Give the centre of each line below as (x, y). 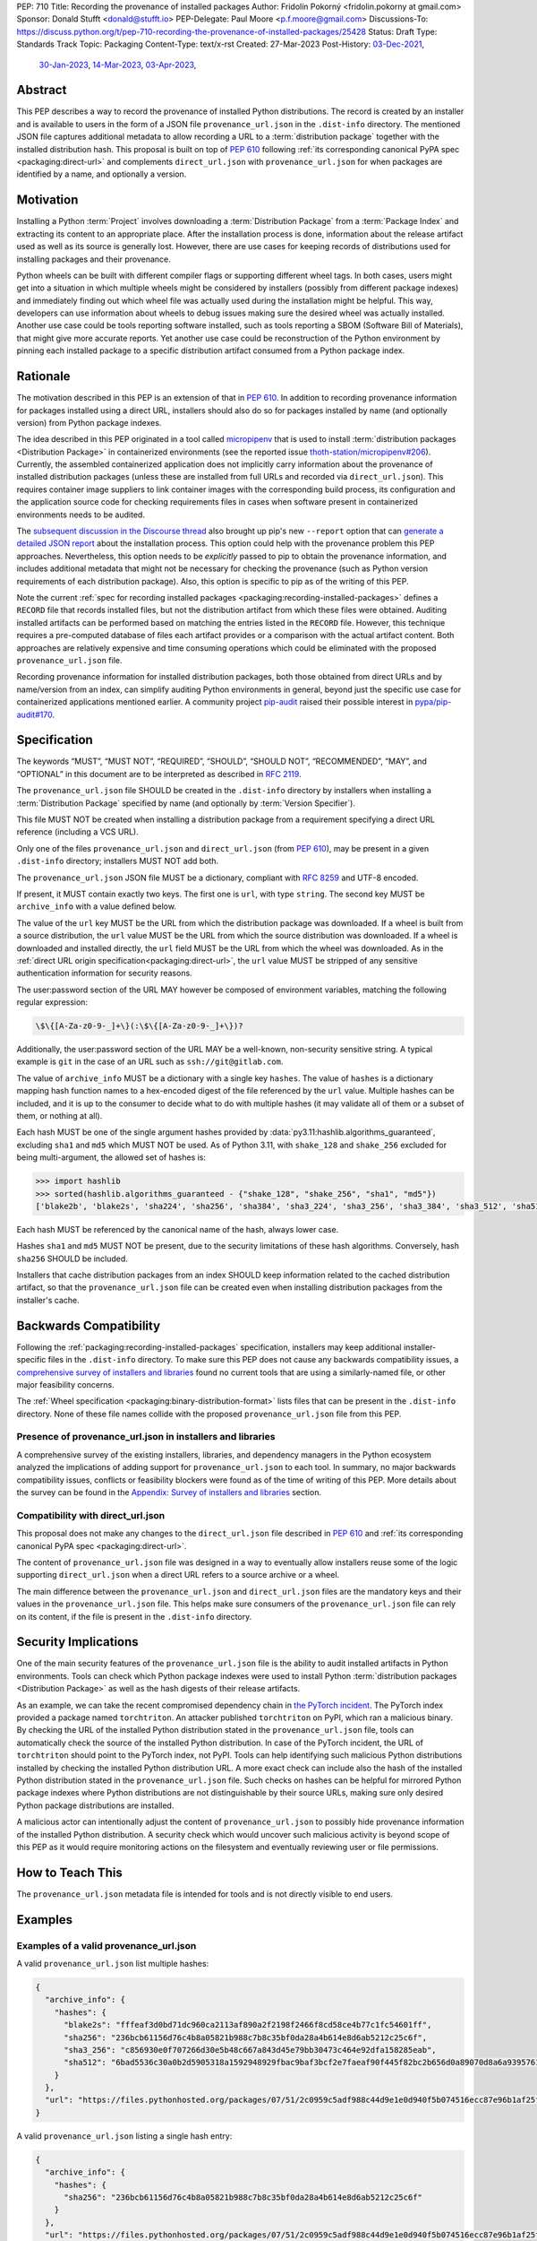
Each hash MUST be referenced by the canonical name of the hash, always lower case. (178, 1229)
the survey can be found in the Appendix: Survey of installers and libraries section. (169, 1493)
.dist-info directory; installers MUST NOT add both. (118, 861)
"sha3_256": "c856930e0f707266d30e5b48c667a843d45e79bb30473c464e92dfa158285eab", (251, 2050)
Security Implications (77, 1642)
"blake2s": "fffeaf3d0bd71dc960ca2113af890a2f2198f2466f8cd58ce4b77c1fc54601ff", (248, 2025)
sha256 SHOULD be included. (72, 1259)
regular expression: (52, 1002)
